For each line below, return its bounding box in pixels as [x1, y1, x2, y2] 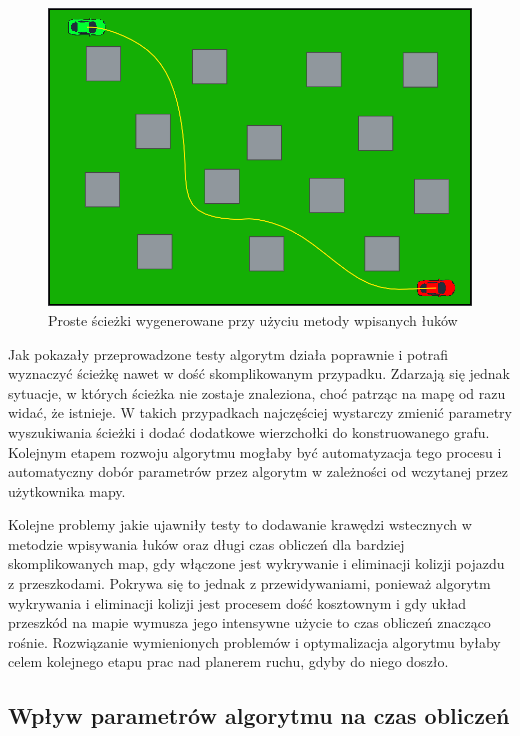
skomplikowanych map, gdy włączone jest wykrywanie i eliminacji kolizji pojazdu [8, 553, 505, 574]
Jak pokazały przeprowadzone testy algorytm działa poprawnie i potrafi [8, 343, 449, 364]
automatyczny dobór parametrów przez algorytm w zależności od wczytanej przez [8, 461, 508, 482]
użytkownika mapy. [8, 480, 126, 501]
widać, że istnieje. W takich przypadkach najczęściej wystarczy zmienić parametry [8, 402, 512, 423]
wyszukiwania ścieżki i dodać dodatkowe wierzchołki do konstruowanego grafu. [8, 421, 490, 442]
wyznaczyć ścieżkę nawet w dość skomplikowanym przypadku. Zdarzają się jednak [8, 363, 510, 384]
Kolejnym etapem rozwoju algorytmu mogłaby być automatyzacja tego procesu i [8, 441, 502, 462]
